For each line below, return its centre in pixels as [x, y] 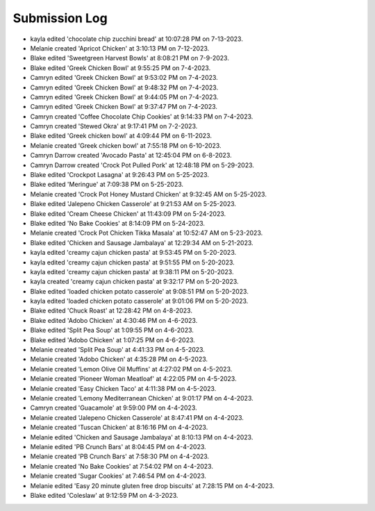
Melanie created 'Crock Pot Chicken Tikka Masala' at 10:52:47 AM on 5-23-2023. [147, 233]
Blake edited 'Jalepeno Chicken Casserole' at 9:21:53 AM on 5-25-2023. [133, 204]
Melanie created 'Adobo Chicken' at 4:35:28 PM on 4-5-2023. [119, 359]
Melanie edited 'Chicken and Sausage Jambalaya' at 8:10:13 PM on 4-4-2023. [142, 437]
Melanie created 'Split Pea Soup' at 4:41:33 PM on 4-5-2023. [117, 350]
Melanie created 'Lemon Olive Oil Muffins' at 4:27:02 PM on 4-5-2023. [131, 369]
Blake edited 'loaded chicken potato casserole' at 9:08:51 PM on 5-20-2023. [140, 291]
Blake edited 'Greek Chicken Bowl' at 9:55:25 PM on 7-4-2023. [120, 68]
